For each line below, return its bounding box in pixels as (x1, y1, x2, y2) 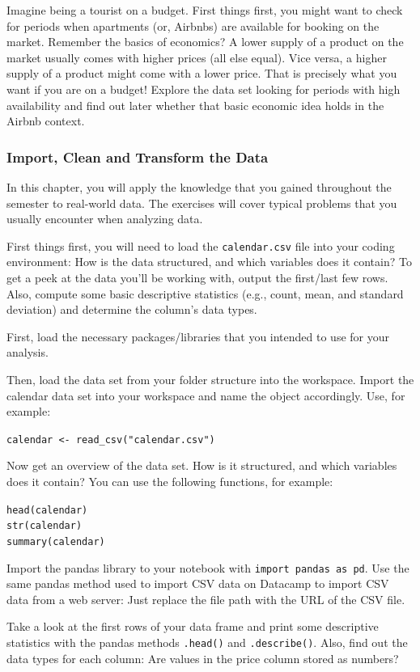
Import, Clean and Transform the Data (6, 146, 269, 167)
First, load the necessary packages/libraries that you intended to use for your (6, 328, 390, 344)
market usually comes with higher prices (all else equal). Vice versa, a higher (6, 49, 387, 66)
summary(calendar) (6, 535, 105, 547)
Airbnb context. (6, 112, 85, 129)
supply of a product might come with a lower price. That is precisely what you (6, 65, 397, 82)
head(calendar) (6, 504, 88, 516)
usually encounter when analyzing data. (6, 210, 203, 227)
